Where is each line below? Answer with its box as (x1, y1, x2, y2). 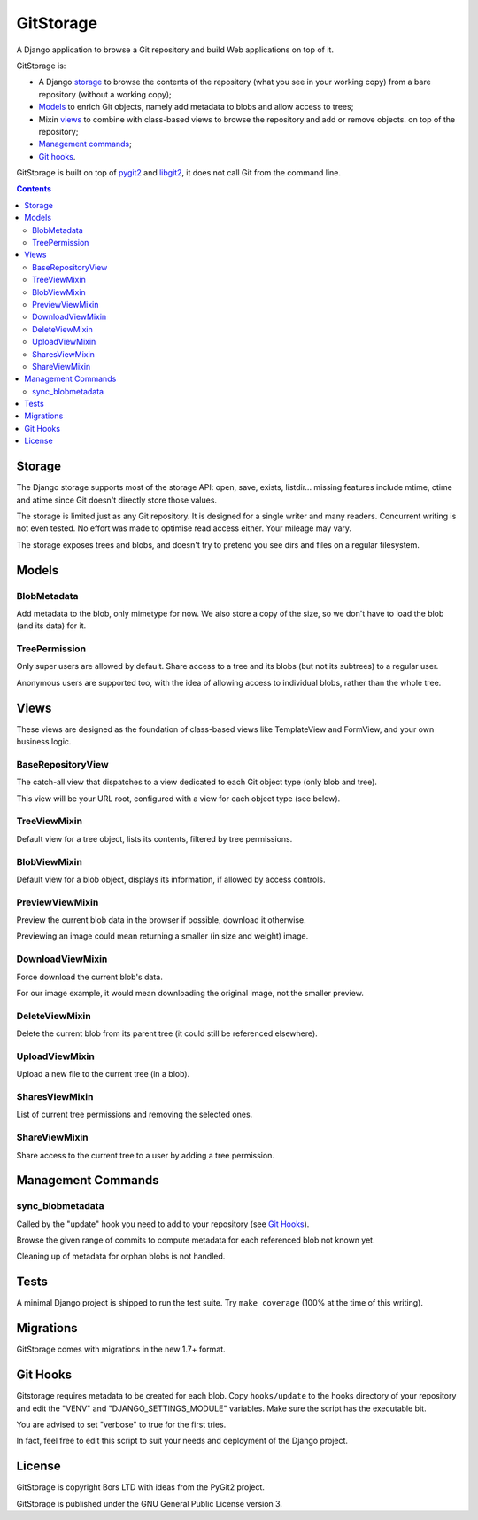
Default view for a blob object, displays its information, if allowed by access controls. (16, 874, 327, 885)
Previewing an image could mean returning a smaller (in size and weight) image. (16, 931, 309, 941)
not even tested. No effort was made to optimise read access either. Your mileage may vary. (16, 523, 352, 534)
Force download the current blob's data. (16, 971, 163, 982)
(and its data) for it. (16, 620, 87, 631)
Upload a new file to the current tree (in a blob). (16, 1069, 190, 1080)
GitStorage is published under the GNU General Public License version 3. (16, 1498, 283, 1508)
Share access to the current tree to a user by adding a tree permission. (16, 1150, 274, 1160)
